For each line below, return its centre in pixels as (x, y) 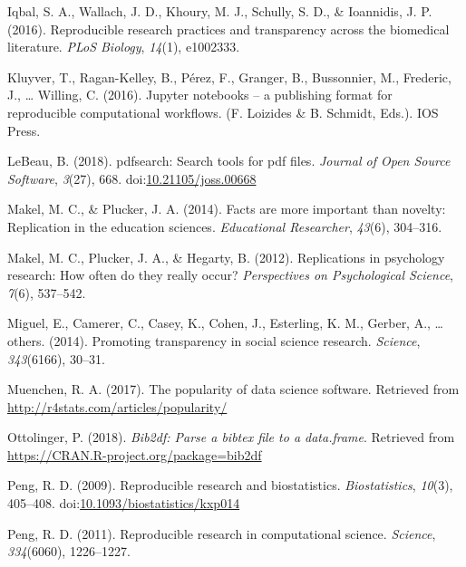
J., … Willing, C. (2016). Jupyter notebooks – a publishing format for (200, 95)
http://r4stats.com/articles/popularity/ (117, 406)
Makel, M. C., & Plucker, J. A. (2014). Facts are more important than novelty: (227, 209)
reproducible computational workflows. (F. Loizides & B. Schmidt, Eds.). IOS (223, 112)
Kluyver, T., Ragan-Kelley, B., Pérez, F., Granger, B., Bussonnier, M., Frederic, (229, 77)
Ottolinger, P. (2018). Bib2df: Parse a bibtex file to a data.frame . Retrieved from (231, 437)
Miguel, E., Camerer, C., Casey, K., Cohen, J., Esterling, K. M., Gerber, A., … (225, 323)
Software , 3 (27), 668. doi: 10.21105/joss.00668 (132, 178)
